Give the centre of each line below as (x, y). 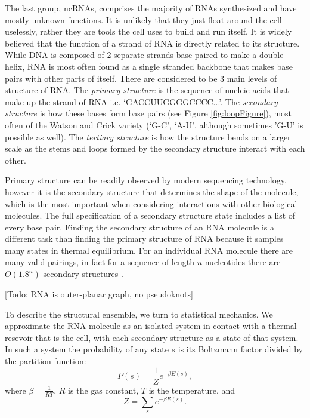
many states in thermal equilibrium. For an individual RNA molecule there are (149, 250)
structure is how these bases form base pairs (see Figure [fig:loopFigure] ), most (148, 113)
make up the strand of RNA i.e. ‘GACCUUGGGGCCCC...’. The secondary (141, 101)
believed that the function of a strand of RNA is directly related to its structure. (152, 43)
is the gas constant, (103, 390)
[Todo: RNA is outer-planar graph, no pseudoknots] (99, 294)
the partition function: (46, 361)
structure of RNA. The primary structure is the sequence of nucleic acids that (147, 90)
